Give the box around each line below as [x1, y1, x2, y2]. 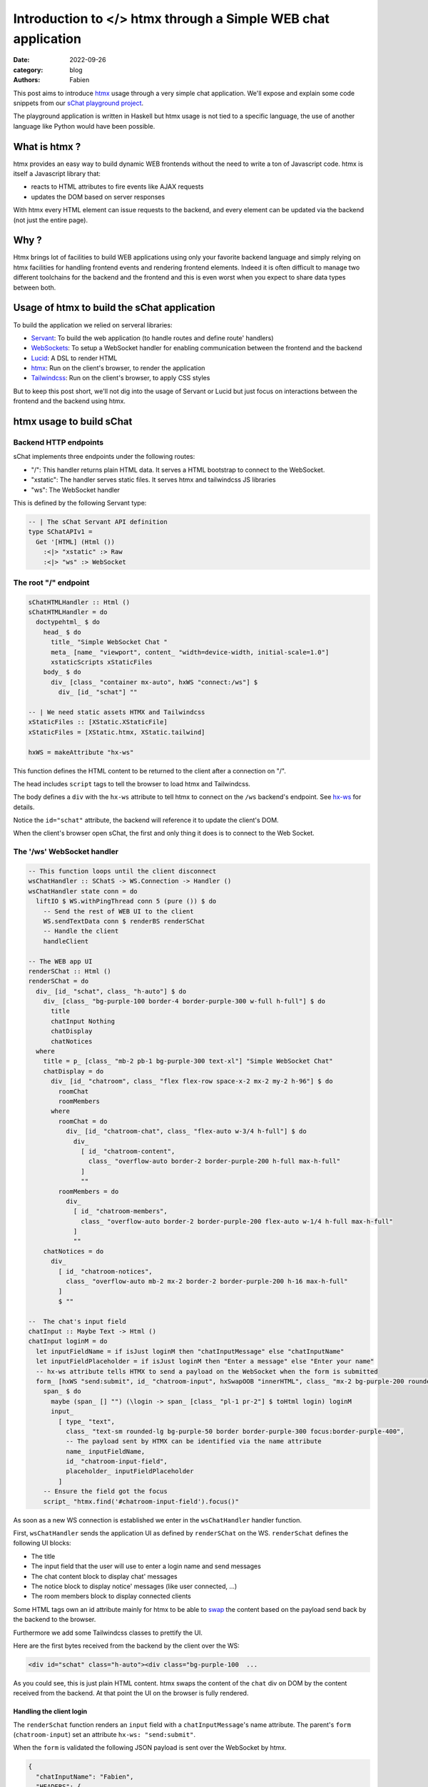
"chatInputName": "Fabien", [36, 1773, 134, 1781]
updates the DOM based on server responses [31, 192, 165, 201]
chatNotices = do [43, 1247, 104, 1255]
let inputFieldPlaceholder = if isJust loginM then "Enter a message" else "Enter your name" [36, 1357, 374, 1365]
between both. [13, 283, 56, 292]
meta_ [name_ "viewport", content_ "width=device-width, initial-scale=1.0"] [51, 648, 330, 656]
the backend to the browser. [13, 1615, 96, 1624]
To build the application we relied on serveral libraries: [13, 320, 173, 329]
